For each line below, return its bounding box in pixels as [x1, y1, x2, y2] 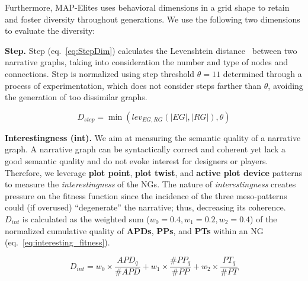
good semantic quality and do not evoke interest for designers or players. [5, 154, 268, 167]
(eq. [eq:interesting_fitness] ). [5, 236, 110, 248]
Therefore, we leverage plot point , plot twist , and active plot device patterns [5, 166, 303, 178]
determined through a [223, 67, 302, 79]
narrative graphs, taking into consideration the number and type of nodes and [5, 56, 288, 68]
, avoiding [268, 79, 303, 91]
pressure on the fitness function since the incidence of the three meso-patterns [5, 189, 287, 202]
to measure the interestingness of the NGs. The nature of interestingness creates [5, 178, 296, 190]
